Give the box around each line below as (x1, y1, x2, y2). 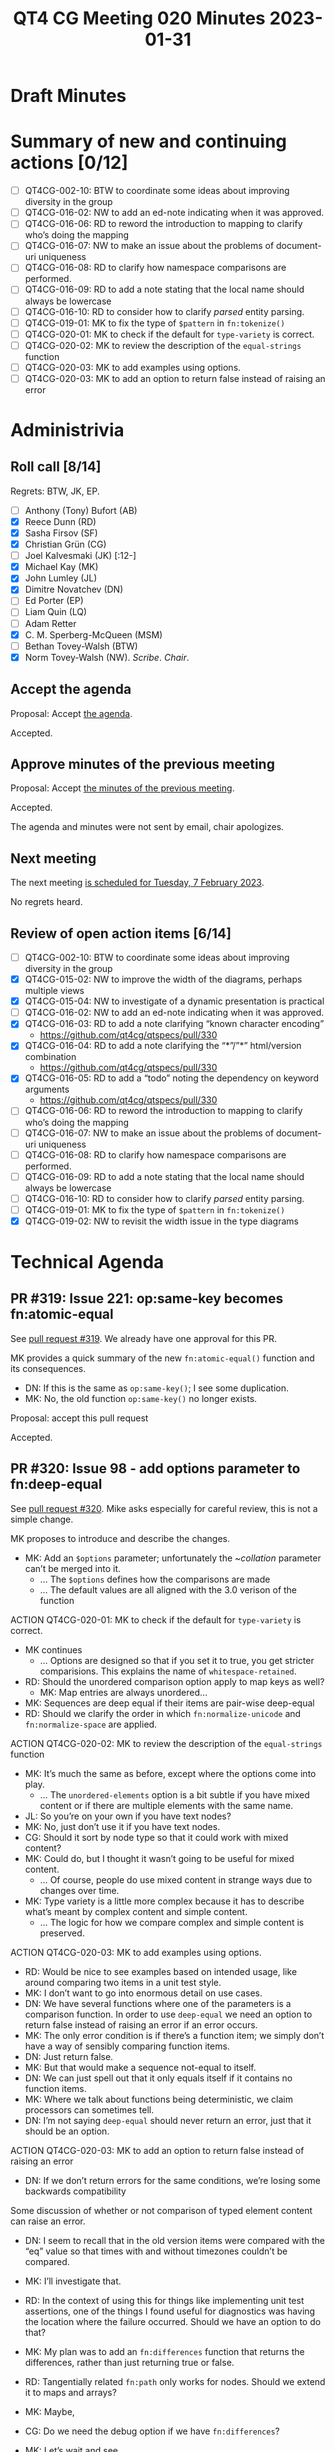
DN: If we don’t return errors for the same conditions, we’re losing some (24, 2174, 322, 2186)
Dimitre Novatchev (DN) (24, 583, 124, 596)
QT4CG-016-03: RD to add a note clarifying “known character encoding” (24, 1018, 325, 1030)
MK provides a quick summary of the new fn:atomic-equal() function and (10, 1352, 315, 1364)
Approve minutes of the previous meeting (10, 755, 275, 772)
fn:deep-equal (10, 1476, 103, 1493)
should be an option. (24, 2125, 110, 2137)
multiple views (24, 985, 85, 997)
